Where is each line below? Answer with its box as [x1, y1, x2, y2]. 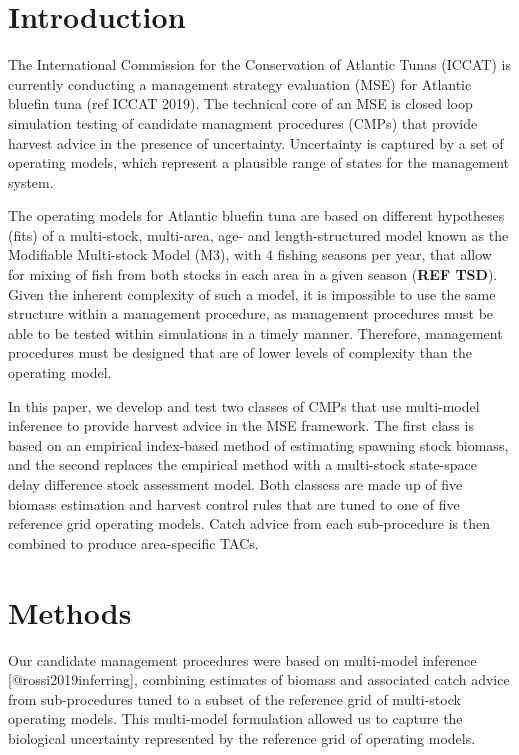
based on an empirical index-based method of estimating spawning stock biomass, [8, 434, 509, 455]
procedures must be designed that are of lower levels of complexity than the [8, 342, 472, 363]
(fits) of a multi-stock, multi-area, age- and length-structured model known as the [8, 224, 509, 245]
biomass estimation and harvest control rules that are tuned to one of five [8, 493, 460, 514]
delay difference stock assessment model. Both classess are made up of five [8, 474, 463, 494]
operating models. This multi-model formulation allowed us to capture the [8, 708, 463, 729]
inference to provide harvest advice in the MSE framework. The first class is [8, 415, 474, 436]
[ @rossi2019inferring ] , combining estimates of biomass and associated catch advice [8, 669, 510, 690]
